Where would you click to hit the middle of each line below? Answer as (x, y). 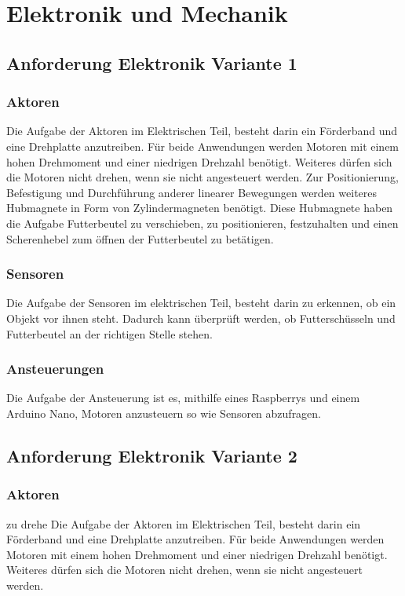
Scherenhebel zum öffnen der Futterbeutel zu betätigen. (140, 238)
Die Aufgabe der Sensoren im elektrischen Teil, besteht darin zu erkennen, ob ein (201, 303)
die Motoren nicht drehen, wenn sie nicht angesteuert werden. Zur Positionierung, (203, 177)
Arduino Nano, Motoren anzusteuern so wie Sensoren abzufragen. (164, 413)
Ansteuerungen (55, 369)
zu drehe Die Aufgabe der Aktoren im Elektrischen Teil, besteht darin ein (184, 523)
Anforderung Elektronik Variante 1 (152, 62)
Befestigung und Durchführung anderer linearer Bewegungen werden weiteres (192, 192)
